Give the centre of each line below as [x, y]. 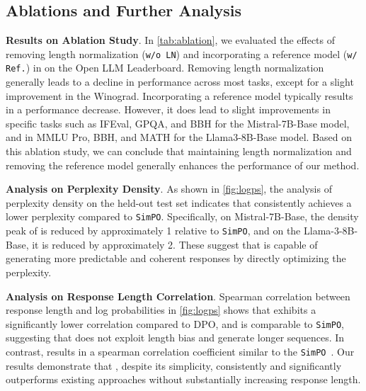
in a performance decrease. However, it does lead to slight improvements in [168, 109]
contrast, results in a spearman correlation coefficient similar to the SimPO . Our [180, 351]
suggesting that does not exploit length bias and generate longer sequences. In [175, 338]
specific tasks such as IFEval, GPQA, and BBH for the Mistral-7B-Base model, [178, 123]
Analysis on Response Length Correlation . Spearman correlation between [178, 296]
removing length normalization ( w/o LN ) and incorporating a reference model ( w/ [182, 53]
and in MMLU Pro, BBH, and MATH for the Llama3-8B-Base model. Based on [179, 137]
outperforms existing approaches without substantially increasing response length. [183, 379]
